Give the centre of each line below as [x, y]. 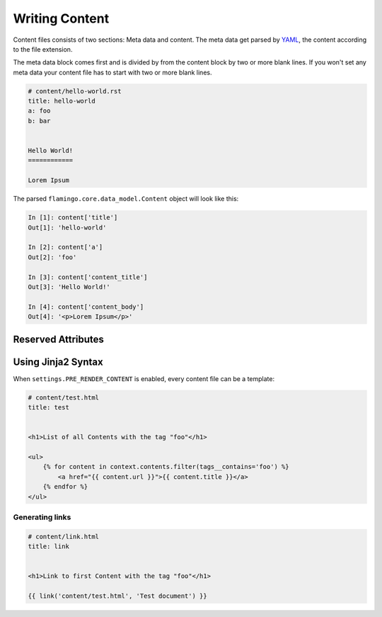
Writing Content [61, 18]
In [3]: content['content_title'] [88, 277]
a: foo [39, 111]
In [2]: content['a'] [65, 247]
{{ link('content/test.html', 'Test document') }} [118, 596]
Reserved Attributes [58, 339]
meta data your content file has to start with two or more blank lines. [112, 72]
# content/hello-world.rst [75, 91]
